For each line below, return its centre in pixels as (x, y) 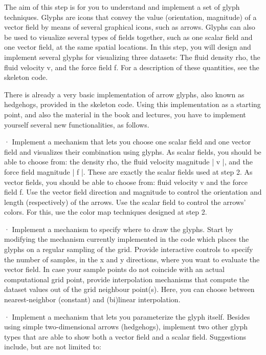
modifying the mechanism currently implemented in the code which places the (127, 239)
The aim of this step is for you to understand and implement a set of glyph (122, 7)
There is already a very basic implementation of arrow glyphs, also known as (124, 94)
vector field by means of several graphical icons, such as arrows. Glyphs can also (130, 27)
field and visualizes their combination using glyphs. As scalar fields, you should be (133, 151)
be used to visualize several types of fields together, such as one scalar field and (128, 37)
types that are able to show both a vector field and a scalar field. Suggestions (125, 336)
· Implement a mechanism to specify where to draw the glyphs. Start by (119, 229)
